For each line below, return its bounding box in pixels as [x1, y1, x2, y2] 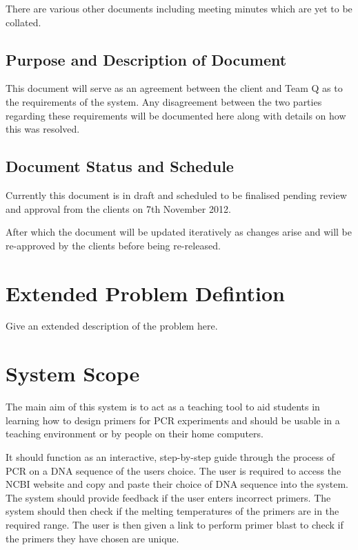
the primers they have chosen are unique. [6, 531, 179, 545]
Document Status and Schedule [6, 155, 234, 177]
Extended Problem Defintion [6, 278, 285, 307]
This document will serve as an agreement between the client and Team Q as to [6, 81, 343, 95]
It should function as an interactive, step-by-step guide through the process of [6, 449, 335, 464]
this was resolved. [6, 122, 80, 136]
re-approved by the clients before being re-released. [6, 238, 221, 252]
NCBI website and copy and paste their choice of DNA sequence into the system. [6, 477, 348, 491]
